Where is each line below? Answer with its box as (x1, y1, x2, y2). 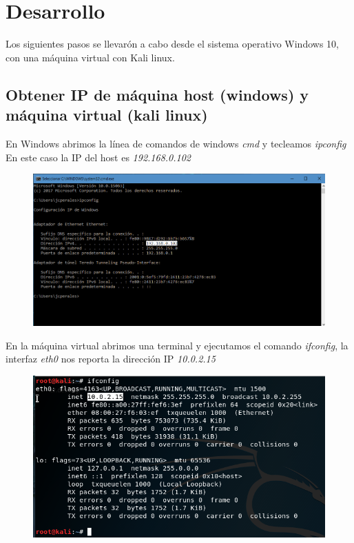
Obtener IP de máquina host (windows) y (6, 83, 309, 105)
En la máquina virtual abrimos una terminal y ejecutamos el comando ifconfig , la (6, 338, 348, 352)
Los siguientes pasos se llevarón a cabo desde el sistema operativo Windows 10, (6, 37, 339, 51)
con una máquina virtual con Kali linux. (6, 50, 175, 64)
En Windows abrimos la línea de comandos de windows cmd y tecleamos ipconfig (6, 136, 346, 150)
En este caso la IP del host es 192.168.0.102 (6, 150, 191, 164)
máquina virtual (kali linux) (6, 104, 208, 125)
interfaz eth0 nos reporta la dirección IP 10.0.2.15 (6, 351, 216, 366)
